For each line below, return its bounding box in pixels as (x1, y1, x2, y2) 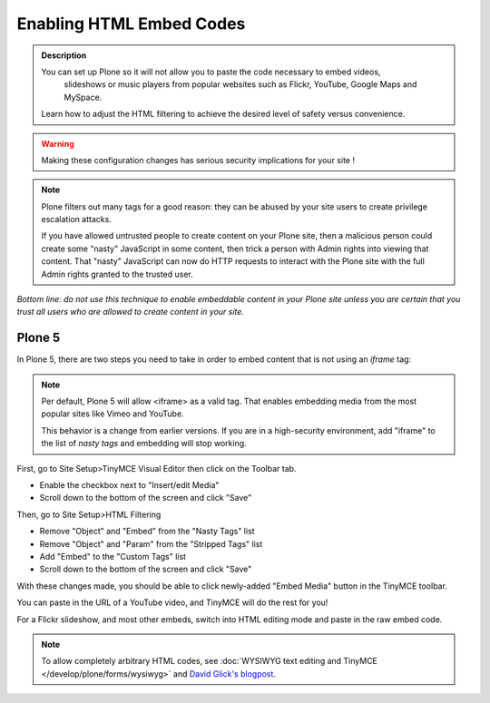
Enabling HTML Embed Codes (16, 14, 246, 34)
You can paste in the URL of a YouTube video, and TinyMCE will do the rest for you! (16, 597, 328, 608)
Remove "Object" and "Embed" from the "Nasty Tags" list (39, 526, 255, 537)
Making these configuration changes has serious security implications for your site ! (41, 154, 356, 165)
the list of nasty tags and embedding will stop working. (41, 438, 247, 449)
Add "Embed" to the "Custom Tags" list (39, 552, 186, 561)
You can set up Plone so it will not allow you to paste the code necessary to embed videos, (41, 66, 381, 77)
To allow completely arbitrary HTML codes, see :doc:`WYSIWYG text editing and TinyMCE (41, 656, 378, 667)
